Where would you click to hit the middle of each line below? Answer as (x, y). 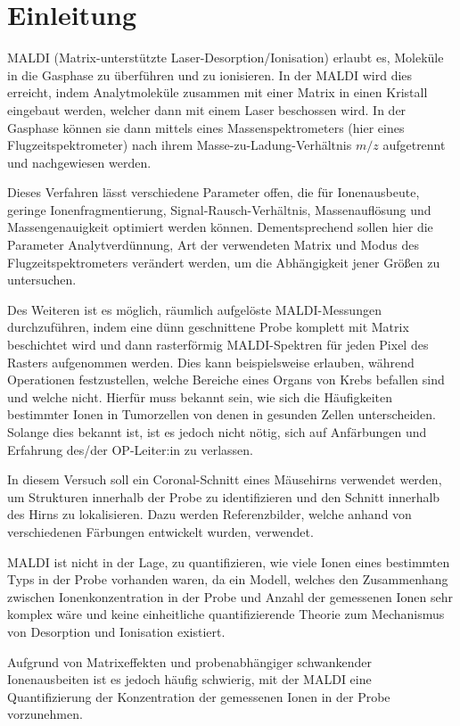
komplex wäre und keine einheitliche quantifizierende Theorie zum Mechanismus (226, 614)
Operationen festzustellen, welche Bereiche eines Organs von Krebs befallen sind (226, 379)
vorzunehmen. (45, 714)
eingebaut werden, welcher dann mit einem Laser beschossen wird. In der (207, 109)
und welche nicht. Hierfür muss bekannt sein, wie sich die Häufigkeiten (200, 396)
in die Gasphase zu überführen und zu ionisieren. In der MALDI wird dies (210, 74)
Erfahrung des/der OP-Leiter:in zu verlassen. (130, 449)
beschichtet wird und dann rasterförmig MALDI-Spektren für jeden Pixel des (218, 345)
